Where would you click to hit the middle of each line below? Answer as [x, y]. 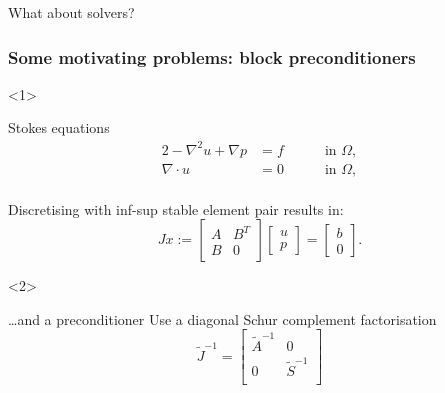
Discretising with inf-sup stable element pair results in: [176, 208]
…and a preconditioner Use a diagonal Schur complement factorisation [222, 318]
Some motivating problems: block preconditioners [212, 56]
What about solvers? [71, 12]
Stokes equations [59, 127]
